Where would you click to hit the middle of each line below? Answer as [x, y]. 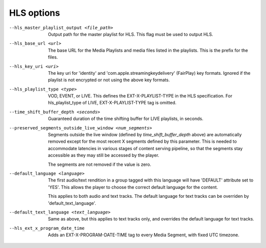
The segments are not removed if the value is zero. [100, 164]
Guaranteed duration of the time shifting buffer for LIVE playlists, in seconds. [126, 119]
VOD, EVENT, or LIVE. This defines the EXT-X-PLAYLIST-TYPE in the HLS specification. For [140, 96]
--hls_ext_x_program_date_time [47, 228]
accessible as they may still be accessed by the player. [104, 155]
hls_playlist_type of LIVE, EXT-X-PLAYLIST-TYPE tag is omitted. [112, 103]
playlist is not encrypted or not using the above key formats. [109, 80]
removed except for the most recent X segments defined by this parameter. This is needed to [142, 141]
